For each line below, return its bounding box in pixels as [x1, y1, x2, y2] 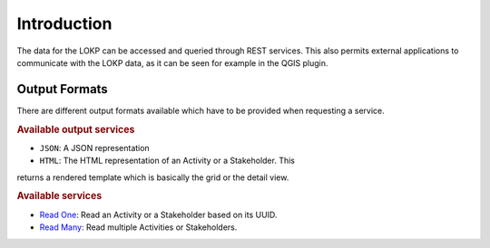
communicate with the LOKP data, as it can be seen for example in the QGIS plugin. [16, 57, 328, 68]
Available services [16, 190, 103, 203]
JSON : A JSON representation [39, 142, 150, 153]
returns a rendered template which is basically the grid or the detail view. [16, 172, 289, 183]
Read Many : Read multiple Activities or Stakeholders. [39, 222, 238, 233]
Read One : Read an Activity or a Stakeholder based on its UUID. [39, 209, 278, 220]
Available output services [16, 123, 135, 136]
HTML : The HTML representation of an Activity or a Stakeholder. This [39, 155, 295, 167]
